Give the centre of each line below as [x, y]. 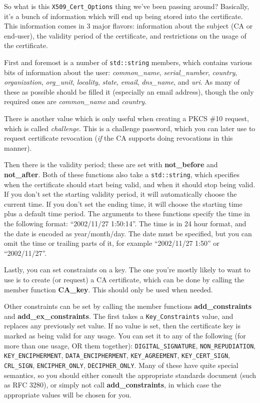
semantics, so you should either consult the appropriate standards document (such [130, 375]
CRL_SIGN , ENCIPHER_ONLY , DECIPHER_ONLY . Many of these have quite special [121, 365]
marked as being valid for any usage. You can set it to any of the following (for [125, 336]
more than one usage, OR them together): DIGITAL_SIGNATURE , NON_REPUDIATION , [130, 345]
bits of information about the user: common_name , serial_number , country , [121, 72]
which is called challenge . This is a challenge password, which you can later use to [130, 128]
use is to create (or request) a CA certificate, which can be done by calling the [124, 280]
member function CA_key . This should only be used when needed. [108, 289]
